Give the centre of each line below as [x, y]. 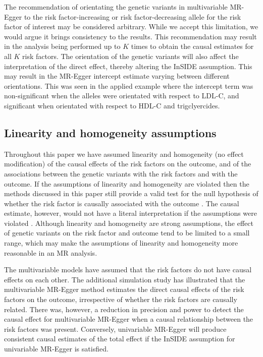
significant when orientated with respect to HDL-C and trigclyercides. [112, 105]
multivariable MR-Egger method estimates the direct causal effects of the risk [124, 289]
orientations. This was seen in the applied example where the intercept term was [129, 85]
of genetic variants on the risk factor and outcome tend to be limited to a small [127, 233]
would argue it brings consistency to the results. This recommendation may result [130, 36]
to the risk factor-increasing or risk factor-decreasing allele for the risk [133, 16]
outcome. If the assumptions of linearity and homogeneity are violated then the [127, 183]
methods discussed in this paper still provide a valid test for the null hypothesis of [131, 193]
